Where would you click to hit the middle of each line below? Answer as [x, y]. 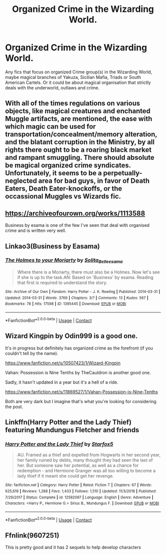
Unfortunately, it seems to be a [54, 173]
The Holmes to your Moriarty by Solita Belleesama [64, 261]
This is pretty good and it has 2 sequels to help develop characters [73, 548]
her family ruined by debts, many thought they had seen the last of [85, 460]
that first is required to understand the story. [62, 283]
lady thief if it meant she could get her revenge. [65, 476]
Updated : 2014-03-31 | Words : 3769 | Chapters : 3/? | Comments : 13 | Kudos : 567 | [77, 298]
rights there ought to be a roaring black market [78, 150]
